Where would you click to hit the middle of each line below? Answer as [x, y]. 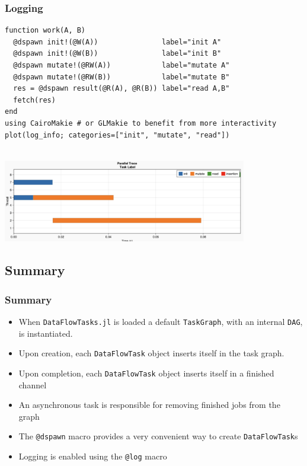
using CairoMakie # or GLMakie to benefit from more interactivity [141, 123]
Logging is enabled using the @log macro [93, 456]
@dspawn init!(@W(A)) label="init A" [117, 42]
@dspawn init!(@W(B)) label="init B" [117, 54]
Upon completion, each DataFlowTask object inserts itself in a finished [146, 373]
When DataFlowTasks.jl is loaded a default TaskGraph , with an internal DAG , [161, 321]
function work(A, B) [45, 31]
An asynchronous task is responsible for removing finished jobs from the [149, 405]
